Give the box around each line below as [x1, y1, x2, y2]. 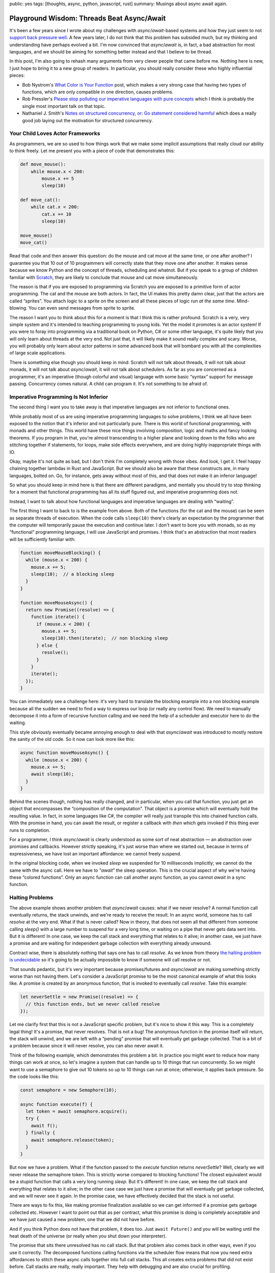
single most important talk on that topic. [22, 103, 106, 109]
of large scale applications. [9, 350, 66, 356]
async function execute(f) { [20, 1101, 93, 1107]
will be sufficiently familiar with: [9, 536, 76, 542]
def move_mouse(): [20, 161, 66, 168]
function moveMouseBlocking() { [20, 550, 101, 556]
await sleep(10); [31, 771, 74, 777]
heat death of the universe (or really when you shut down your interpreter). [9, 1233, 167, 1239]
